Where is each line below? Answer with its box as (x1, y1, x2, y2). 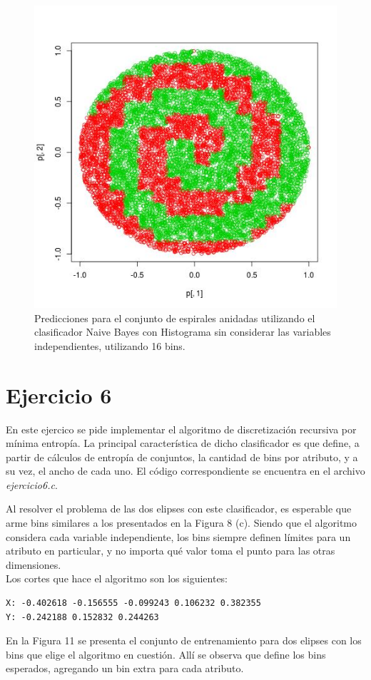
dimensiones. (6, 557, 61, 572)
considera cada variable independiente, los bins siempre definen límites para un (6, 529, 351, 544)
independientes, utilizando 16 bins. (34, 338, 185, 353)
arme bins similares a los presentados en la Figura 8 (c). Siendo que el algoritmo (6, 515, 357, 530)
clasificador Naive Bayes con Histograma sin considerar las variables (34, 324, 331, 339)
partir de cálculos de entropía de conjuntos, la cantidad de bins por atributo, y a (6, 449, 358, 464)
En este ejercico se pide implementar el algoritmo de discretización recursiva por (6, 421, 357, 436)
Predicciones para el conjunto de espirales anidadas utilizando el (34, 310, 315, 325)
